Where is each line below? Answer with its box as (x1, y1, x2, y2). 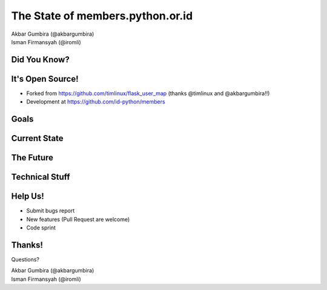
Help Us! (11, 191, 45, 202)
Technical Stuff (11, 172, 70, 182)
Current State (11, 133, 64, 143)
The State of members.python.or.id (11, 9, 193, 22)
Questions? (11, 255, 39, 263)
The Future (11, 153, 54, 163)
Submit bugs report (26, 207, 75, 214)
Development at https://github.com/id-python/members (26, 98, 166, 105)
